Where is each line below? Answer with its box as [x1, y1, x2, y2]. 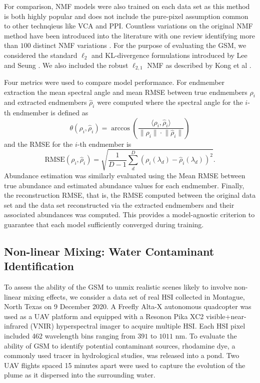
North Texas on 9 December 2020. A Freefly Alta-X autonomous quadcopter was [4, 301, 251, 312]
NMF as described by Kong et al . [147, 59, 251, 70]
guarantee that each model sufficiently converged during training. [4, 219, 204, 229]
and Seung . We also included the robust [4, 59, 128, 70]
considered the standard [4, 49, 77, 60]
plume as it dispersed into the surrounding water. [4, 370, 155, 380]
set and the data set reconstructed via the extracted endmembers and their [4, 199, 234, 210]
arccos [111, 124, 130, 132]
